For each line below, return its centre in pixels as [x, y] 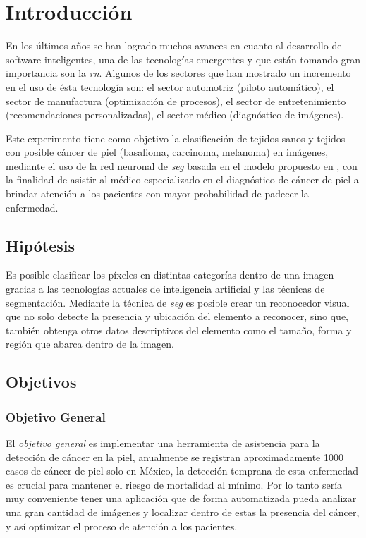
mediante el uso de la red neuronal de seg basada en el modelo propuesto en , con [182, 165]
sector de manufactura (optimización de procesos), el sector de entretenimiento [176, 100]
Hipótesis [40, 245]
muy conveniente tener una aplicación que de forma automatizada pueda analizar [181, 498]
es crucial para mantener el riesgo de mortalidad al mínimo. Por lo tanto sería [174, 484]
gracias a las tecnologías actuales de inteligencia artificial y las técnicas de [165, 289]
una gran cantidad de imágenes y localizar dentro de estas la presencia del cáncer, [183, 512]
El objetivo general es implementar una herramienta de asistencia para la [163, 443]
